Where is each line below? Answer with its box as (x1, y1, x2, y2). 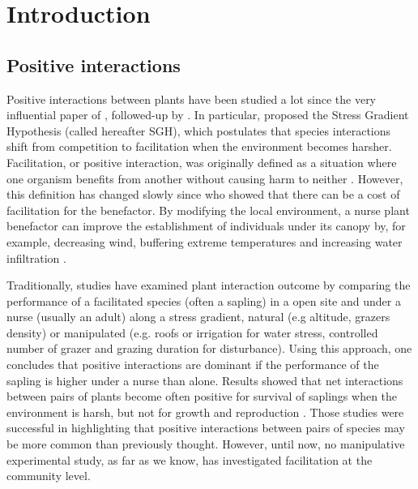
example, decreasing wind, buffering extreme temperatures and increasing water (6, 233, 403, 250)
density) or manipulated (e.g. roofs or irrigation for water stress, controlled (6, 324, 378, 341)
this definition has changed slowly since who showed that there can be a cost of (6, 186, 400, 203)
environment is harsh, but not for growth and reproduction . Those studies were (6, 403, 404, 420)
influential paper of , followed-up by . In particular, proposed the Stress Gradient (6, 106, 409, 123)
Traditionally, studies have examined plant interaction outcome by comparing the (6, 277, 411, 294)
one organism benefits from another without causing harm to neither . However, (6, 169, 403, 187)
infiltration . (6, 249, 66, 266)
